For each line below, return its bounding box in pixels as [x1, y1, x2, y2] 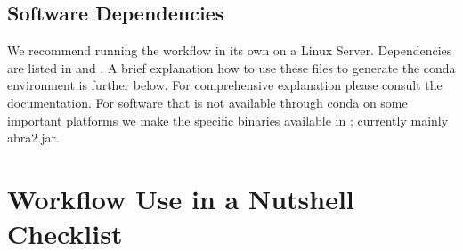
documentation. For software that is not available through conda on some [7, 93, 408, 111]
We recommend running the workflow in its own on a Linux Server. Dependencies [7, 41, 452, 60]
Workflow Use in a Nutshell [7, 180, 354, 216]
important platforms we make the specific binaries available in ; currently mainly [7, 110, 449, 129]
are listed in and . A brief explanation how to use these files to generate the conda [7, 58, 456, 77]
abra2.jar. [7, 128, 60, 147]
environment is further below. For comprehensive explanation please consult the [7, 76, 443, 94]
